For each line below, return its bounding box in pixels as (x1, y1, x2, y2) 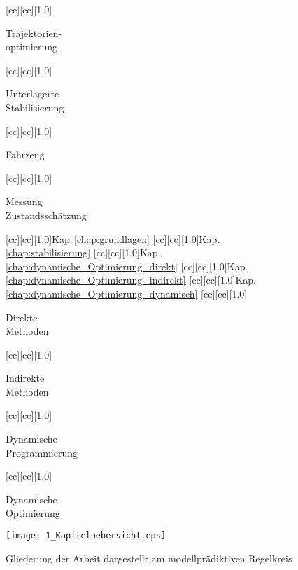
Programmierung (6, 445, 78, 459)
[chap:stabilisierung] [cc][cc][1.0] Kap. (6, 245, 161, 260)
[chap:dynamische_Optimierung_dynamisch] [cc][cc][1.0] (6, 286, 248, 300)
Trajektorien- (6, 25, 62, 40)
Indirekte (6, 370, 45, 385)
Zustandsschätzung (6, 207, 87, 222)
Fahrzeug (6, 147, 45, 162)
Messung (6, 194, 43, 209)
